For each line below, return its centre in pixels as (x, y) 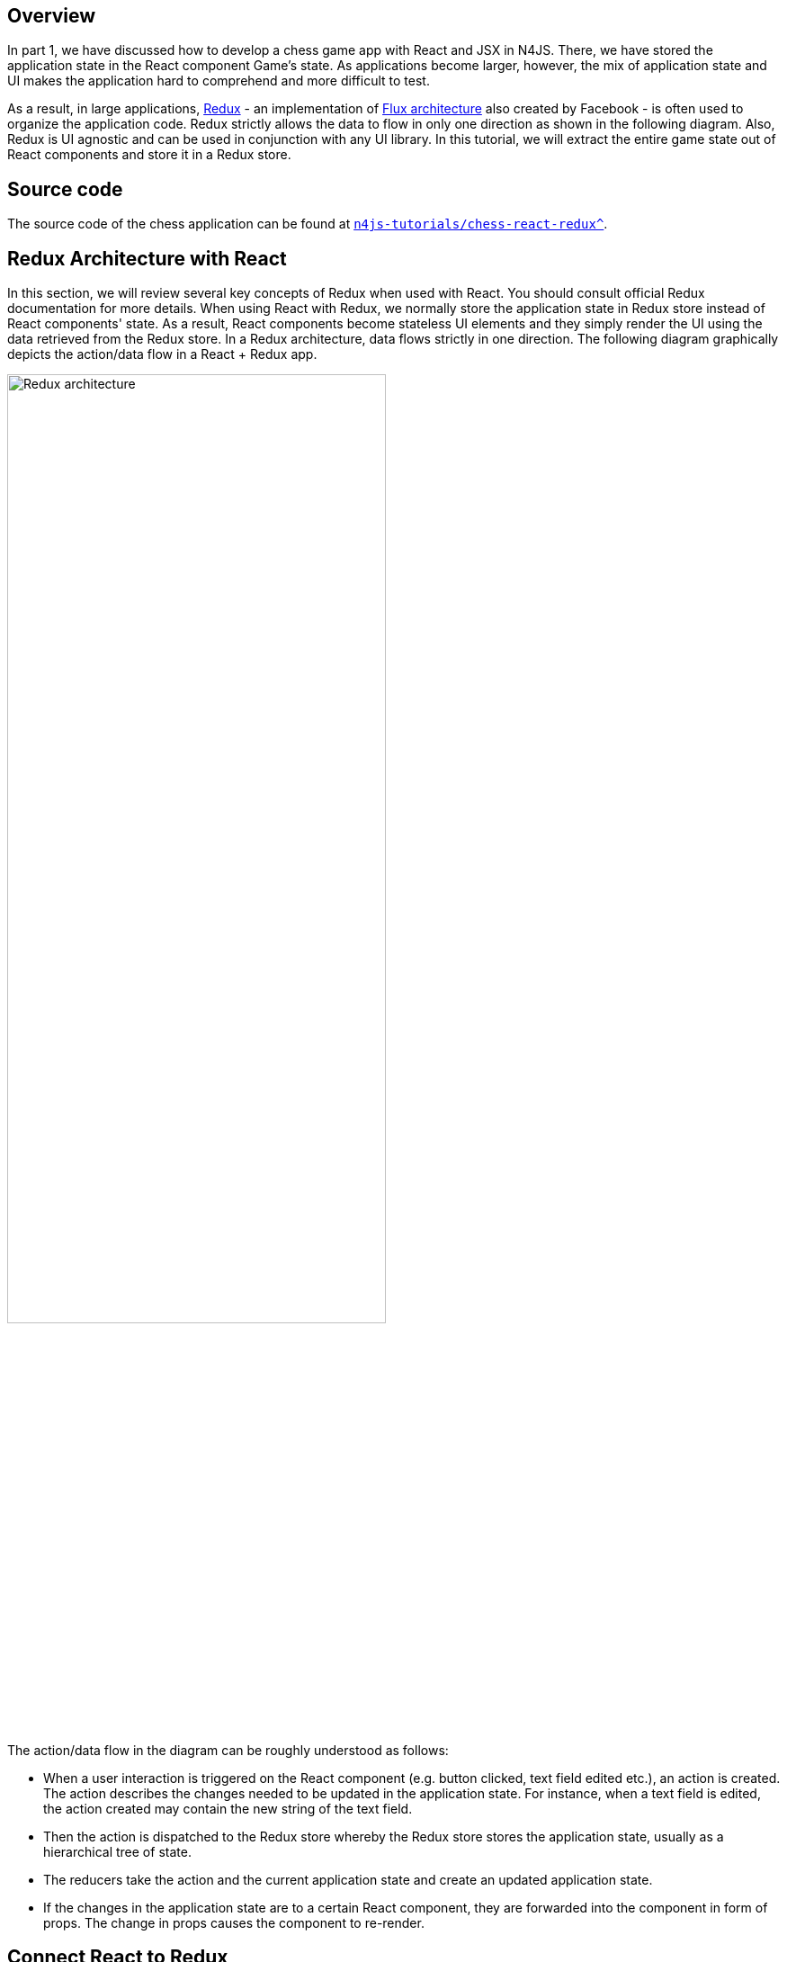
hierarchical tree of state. (117, 1851)
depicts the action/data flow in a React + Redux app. (162, 354)
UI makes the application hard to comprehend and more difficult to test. (219, 81)
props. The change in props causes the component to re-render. (234, 1922)
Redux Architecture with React (147, 258)
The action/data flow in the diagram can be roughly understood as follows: (228, 1750)
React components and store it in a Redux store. (149, 155)
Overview (52, 16)
